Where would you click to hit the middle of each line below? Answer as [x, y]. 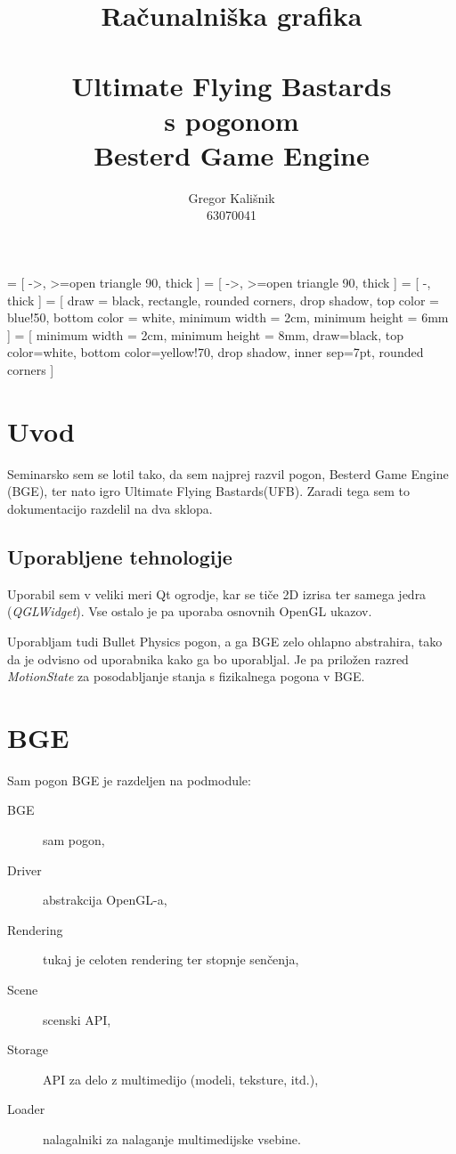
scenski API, [77, 1019]
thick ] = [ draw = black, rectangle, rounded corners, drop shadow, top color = [223, 300]
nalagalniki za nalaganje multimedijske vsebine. [172, 1138]
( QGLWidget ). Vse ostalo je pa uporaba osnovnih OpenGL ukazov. [190, 611]
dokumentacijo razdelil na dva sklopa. [110, 508]
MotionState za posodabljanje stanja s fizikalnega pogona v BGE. [186, 676]
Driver [24, 870]
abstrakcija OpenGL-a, [105, 900]
